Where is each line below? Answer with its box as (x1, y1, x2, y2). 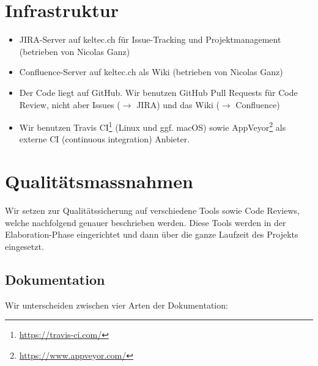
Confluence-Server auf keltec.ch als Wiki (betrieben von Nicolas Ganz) (19, 65, 283, 78)
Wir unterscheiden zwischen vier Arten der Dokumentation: (5, 298, 228, 311)
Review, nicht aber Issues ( (19, 98, 120, 111)
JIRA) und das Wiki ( (136, 98, 220, 111)
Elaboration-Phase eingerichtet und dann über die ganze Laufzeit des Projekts (5, 228, 298, 241)
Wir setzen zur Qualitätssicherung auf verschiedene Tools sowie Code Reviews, (5, 204, 300, 217)
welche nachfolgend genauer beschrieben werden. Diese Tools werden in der (5, 216, 286, 229)
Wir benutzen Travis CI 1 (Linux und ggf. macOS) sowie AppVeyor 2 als (19, 119, 286, 133)
